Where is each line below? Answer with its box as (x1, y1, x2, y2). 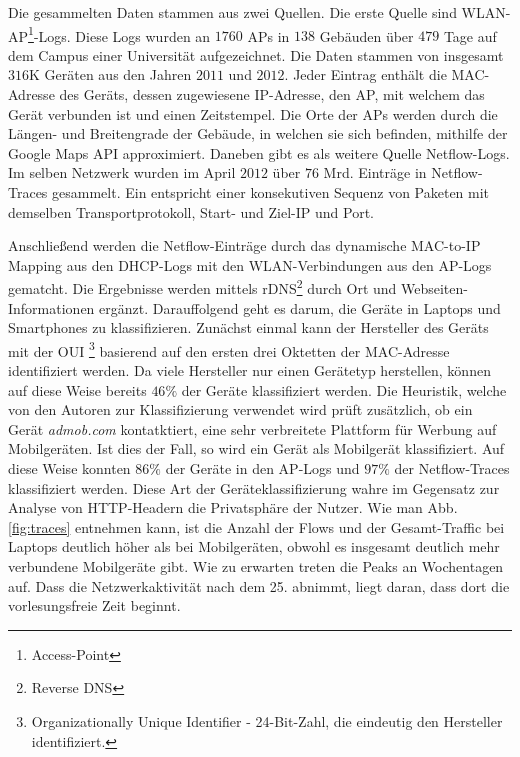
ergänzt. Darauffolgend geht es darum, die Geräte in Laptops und (99, 297, 501, 318)
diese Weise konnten (8, 458, 131, 479)
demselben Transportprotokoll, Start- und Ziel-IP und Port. (8, 201, 374, 222)
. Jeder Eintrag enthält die (284, 64, 447, 85)
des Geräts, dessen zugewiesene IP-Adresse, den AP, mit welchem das (59, 84, 485, 105)
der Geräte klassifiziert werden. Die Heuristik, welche (181, 379, 507, 400)
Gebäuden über (319, 25, 414, 46)
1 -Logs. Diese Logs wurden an (28, 22, 211, 46)
